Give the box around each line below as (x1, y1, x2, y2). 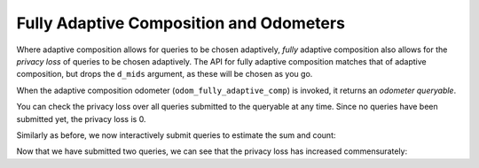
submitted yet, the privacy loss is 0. (16, 113, 146, 124)
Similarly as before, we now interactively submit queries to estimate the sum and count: (16, 129, 336, 141)
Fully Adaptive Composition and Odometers (16, 13, 346, 33)
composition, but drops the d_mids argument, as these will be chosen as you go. (16, 69, 313, 80)
